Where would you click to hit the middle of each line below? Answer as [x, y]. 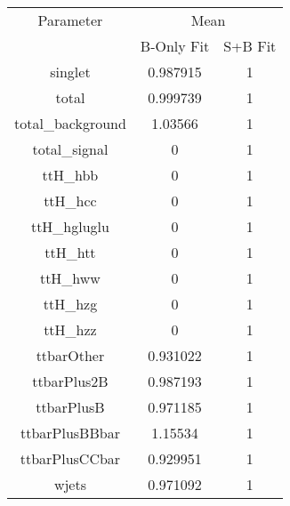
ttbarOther [70, 355]
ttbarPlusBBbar [70, 433]
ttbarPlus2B [70, 381]
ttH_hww [70, 278]
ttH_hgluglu [70, 226]
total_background [70, 123]
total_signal [70, 149]
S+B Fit [250, 46]
